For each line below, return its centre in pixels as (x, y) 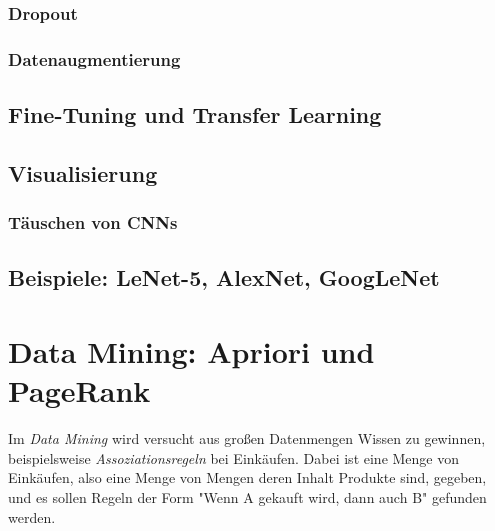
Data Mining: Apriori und (191, 351)
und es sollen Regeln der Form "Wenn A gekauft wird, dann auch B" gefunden (247, 496)
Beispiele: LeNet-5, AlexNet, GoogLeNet (224, 277)
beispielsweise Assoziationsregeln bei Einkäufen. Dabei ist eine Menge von (234, 457)
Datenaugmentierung (94, 58)
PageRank (79, 390)
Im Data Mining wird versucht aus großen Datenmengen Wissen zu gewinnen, (247, 438)
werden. (32, 516)
